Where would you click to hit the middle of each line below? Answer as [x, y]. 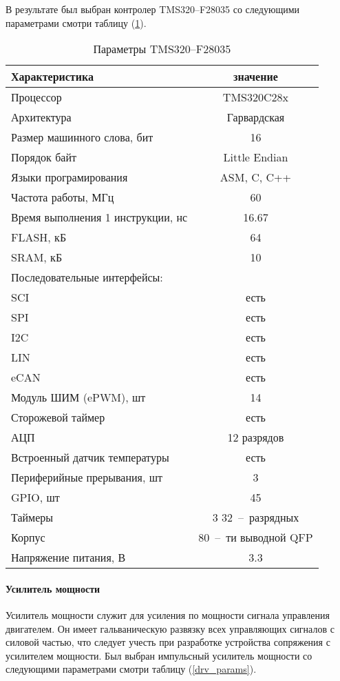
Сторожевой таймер [58, 417]
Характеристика [52, 77]
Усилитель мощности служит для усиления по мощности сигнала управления [168, 614]
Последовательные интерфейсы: [87, 277]
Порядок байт [44, 157]
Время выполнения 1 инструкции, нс [99, 217]
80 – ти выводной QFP [256, 537]
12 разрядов [256, 437]
